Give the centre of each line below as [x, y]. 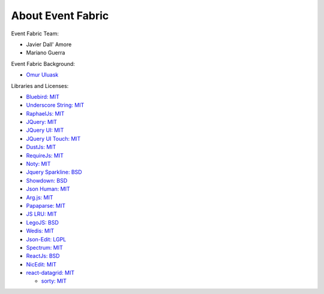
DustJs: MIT [41, 147]
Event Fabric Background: [43, 63]
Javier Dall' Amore [49, 44]
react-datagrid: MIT [50, 273]
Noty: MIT [38, 164]
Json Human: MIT [48, 189]
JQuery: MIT [41, 122]
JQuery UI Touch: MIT [53, 138]
